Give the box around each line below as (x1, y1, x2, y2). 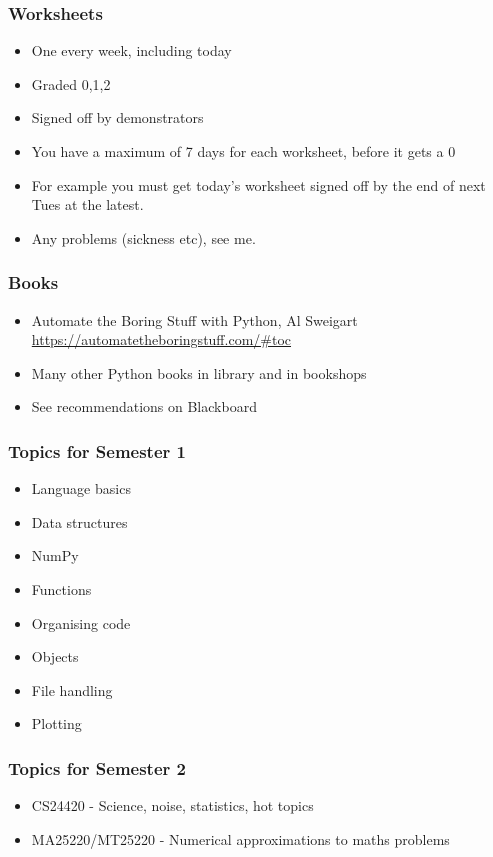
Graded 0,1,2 (31, 73, 111, 94)
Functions (31, 578, 92, 599)
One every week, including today (31, 40, 232, 61)
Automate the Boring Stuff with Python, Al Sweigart (31, 309, 358, 330)
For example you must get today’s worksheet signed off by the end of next (31, 174, 486, 195)
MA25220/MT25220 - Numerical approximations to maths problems (31, 828, 450, 849)
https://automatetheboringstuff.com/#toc (31, 329, 292, 350)
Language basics (31, 478, 131, 499)
